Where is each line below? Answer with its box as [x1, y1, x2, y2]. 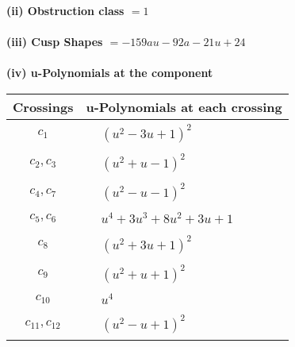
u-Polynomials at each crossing [86, 97, 282, 116]
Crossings [13, 97, 74, 116]
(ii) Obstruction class [6, 2, 125, 18]
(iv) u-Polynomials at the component [6, 64, 213, 81]
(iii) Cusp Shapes [6, 33, 103, 50]
